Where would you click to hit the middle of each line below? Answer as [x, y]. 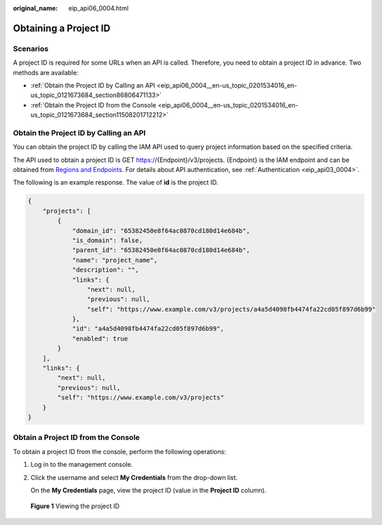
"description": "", [106, 270]
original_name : [35, 8]
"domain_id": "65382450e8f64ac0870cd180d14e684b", [161, 231]
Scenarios [31, 48]
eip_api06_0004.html [99, 8]
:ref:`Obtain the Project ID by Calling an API [93, 85]
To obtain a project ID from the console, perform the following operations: [119, 451]
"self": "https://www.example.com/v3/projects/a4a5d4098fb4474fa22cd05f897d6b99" [231, 309]
